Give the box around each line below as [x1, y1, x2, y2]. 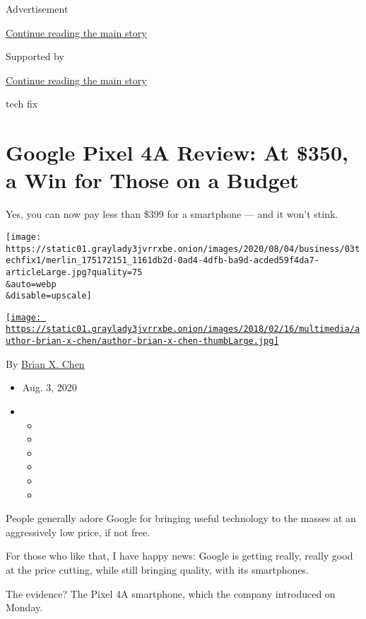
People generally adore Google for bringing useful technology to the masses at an [6, 511, 356, 526]
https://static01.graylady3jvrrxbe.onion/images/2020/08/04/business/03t [6, 243, 360, 254]
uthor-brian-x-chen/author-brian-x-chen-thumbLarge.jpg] [6, 336, 279, 347]
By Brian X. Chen [6, 356, 85, 371]
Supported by [6, 49, 64, 64]
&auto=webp [6, 279, 57, 289]
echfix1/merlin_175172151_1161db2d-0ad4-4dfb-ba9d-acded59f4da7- [6, 255, 319, 266]
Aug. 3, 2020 [22, 380, 77, 395]
